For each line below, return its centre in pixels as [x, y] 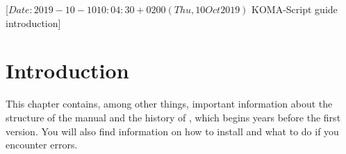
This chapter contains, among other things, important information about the [169, 104]
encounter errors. [42, 145]
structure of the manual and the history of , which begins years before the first [173, 117]
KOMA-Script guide [295, 9]
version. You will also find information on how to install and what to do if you [172, 131]
